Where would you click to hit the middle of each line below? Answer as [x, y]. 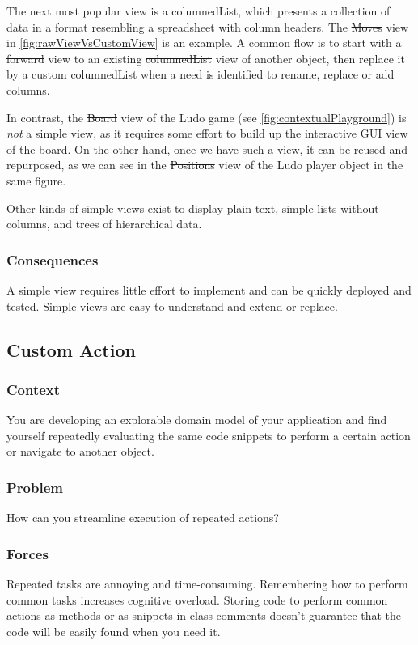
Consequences [53, 259]
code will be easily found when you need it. [114, 631]
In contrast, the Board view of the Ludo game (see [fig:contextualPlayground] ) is [207, 117]
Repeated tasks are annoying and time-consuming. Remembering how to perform [207, 583]
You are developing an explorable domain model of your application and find [197, 420]
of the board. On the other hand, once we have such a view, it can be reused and [207, 149]
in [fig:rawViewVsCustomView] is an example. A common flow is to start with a [204, 42]
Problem [35, 487]
